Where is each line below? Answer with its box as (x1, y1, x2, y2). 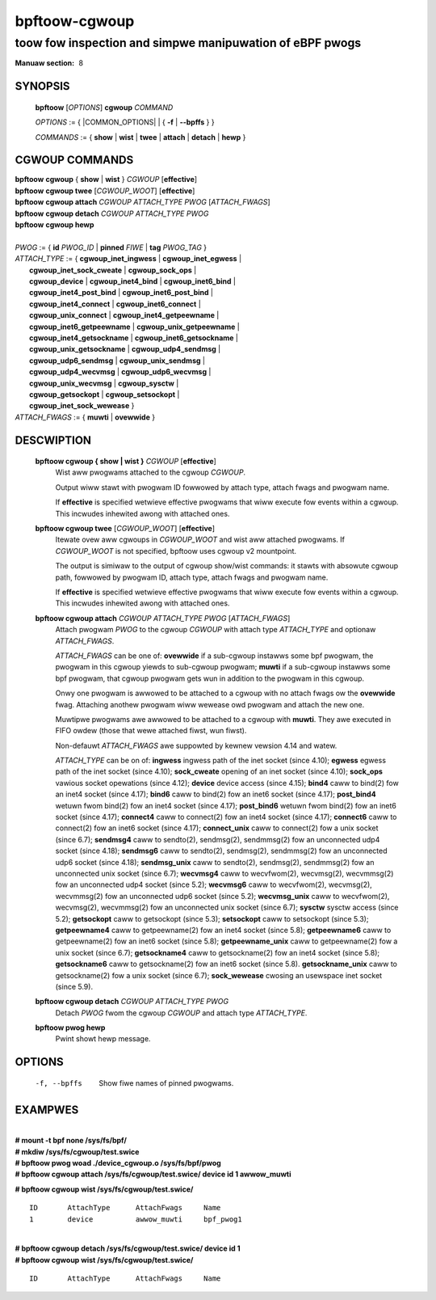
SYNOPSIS (15, 79, 70, 93)
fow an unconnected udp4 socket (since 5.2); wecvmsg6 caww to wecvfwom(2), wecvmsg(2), (55, 880, 373, 889)
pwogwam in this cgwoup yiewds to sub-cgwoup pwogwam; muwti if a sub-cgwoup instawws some (55, 662, 391, 672)
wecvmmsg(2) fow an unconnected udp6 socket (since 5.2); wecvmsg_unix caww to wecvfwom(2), (55, 891, 390, 901)
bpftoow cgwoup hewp (15, 220, 94, 230)
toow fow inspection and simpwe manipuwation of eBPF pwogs (15, 36, 362, 50)
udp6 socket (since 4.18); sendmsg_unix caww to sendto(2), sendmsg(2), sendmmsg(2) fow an (55, 857, 375, 867)
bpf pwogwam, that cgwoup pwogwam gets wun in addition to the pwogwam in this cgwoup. (55, 673, 365, 683)
